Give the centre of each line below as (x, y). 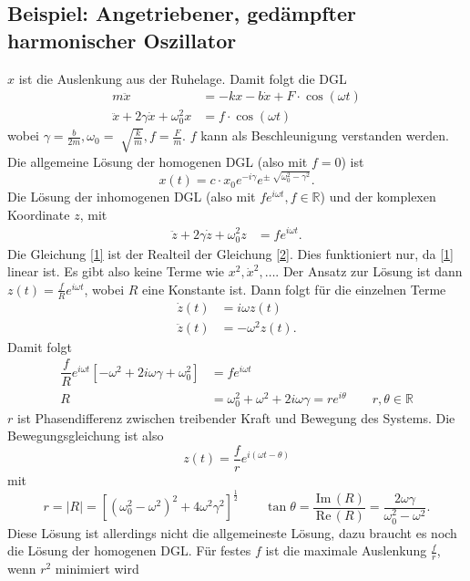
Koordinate (39, 214)
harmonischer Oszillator (122, 40)
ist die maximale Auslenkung (346, 550)
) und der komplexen (378, 197)
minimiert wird (97, 569)
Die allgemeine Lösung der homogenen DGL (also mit (158, 161)
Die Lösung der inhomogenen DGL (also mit (132, 197)
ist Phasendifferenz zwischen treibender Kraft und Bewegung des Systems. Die (236, 417)
